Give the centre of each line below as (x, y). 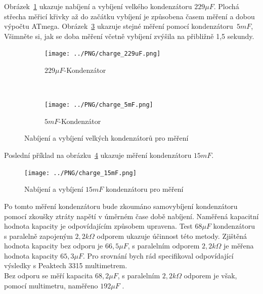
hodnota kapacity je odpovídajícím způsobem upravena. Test (98, 226)
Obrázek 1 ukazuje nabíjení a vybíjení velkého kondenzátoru (98, 6)
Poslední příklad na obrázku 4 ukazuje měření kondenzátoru (98, 155)
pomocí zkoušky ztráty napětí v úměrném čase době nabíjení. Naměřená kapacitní (131, 216)
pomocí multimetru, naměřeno (51, 285)
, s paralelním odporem (164, 246)
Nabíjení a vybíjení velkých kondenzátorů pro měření (106, 138)
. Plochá (226, 6)
